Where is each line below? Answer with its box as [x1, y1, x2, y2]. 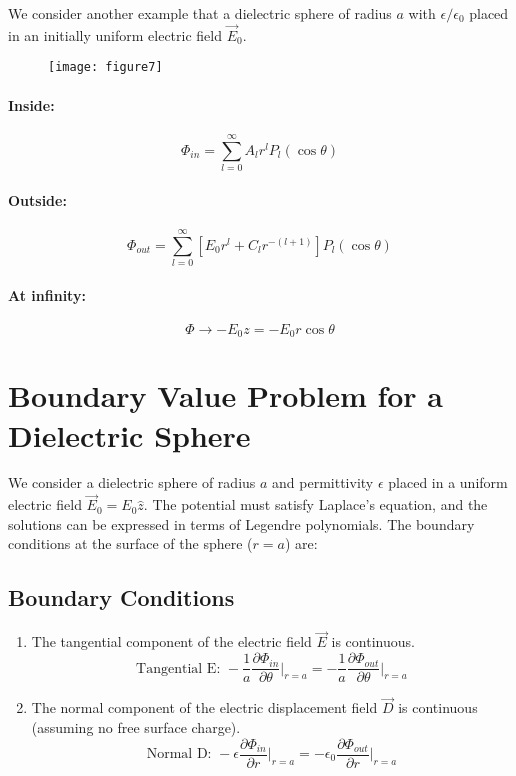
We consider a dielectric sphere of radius [8, 472, 256, 493]
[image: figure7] [48, 60, 163, 75]
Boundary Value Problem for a [8, 375, 444, 416]
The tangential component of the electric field [31, 631, 312, 652]
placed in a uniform [388, 472, 508, 493]
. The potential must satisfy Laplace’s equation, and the [143, 494, 488, 515]
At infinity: [8, 284, 86, 305]
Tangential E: [136, 661, 221, 676]
